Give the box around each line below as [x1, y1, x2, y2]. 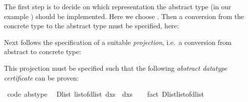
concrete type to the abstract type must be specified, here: [4, 20, 179, 31]
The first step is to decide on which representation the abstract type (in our [4, 1, 231, 11]
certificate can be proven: [4, 72, 79, 82]
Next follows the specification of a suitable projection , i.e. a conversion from [4, 37, 232, 47]
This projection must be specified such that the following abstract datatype [4, 62, 227, 73]
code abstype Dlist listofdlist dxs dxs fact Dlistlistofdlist [7, 89, 204, 99]
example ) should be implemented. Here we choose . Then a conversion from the [4, 11, 244, 21]
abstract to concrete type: [4, 46, 81, 57]
